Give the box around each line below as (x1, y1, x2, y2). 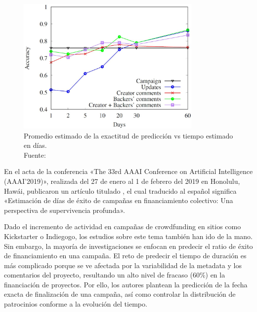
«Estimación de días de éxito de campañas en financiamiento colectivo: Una (4, 195, 233, 206)
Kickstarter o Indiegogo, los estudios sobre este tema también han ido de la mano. (4, 231, 253, 241)
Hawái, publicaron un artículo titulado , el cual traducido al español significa (4, 185, 237, 196)
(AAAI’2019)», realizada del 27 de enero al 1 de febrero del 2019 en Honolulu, (4, 175, 240, 186)
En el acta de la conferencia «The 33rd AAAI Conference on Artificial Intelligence (4, 166, 253, 176)
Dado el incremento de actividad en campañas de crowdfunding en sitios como (4, 221, 241, 232)
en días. (24, 140, 47, 150)
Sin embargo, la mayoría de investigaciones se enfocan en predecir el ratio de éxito (4, 241, 253, 251)
